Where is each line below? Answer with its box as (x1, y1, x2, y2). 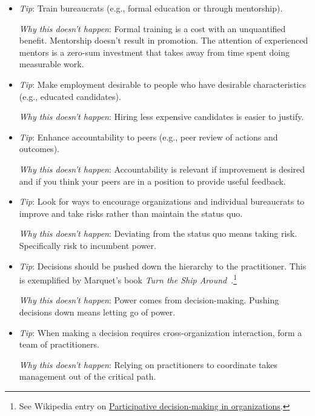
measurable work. (19, 58, 84, 70)
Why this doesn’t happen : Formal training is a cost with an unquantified (19, 22, 286, 35)
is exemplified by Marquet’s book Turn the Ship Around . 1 (19, 272, 237, 286)
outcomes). (19, 142, 59, 155)
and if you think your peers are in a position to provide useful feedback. (19, 174, 286, 187)
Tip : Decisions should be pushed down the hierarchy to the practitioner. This (19, 259, 307, 272)
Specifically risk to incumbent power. (19, 239, 156, 251)
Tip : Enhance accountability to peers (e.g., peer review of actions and (19, 130, 278, 143)
